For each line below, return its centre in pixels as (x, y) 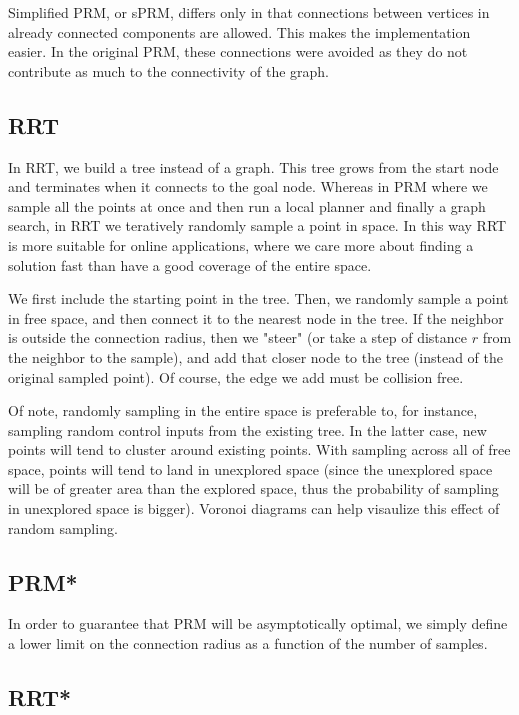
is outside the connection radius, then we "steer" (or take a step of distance (238, 337)
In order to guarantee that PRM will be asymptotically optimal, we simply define (258, 623)
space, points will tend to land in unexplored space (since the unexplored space (250, 468)
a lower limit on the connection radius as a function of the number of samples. (248, 643)
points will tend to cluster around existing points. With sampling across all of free (259, 449)
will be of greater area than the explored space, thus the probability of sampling (253, 488)
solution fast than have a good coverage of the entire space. (190, 264)
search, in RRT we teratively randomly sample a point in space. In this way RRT (257, 225)
